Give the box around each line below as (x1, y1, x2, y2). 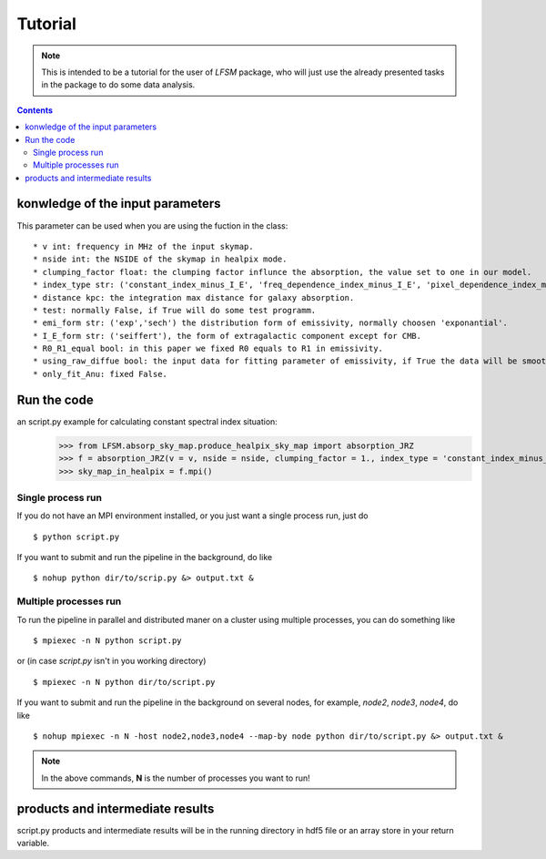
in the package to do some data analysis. (41, 79, 196, 90)
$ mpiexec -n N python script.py (33, 635, 182, 646)
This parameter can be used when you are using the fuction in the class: (16, 220, 288, 231)
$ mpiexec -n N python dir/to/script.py (33, 677, 216, 687)
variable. (16, 838, 50, 849)
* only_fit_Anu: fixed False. (33, 369, 168, 379)
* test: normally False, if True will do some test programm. (33, 305, 317, 315)
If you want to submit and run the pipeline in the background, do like (16, 552, 273, 563)
